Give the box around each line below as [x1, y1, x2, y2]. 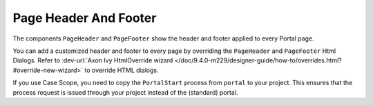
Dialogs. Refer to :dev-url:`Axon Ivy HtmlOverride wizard [12, 56, 173, 65]
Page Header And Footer [12, 10, 157, 25]
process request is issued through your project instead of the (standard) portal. [12, 88, 238, 96]
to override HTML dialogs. [84, 66, 159, 74]
